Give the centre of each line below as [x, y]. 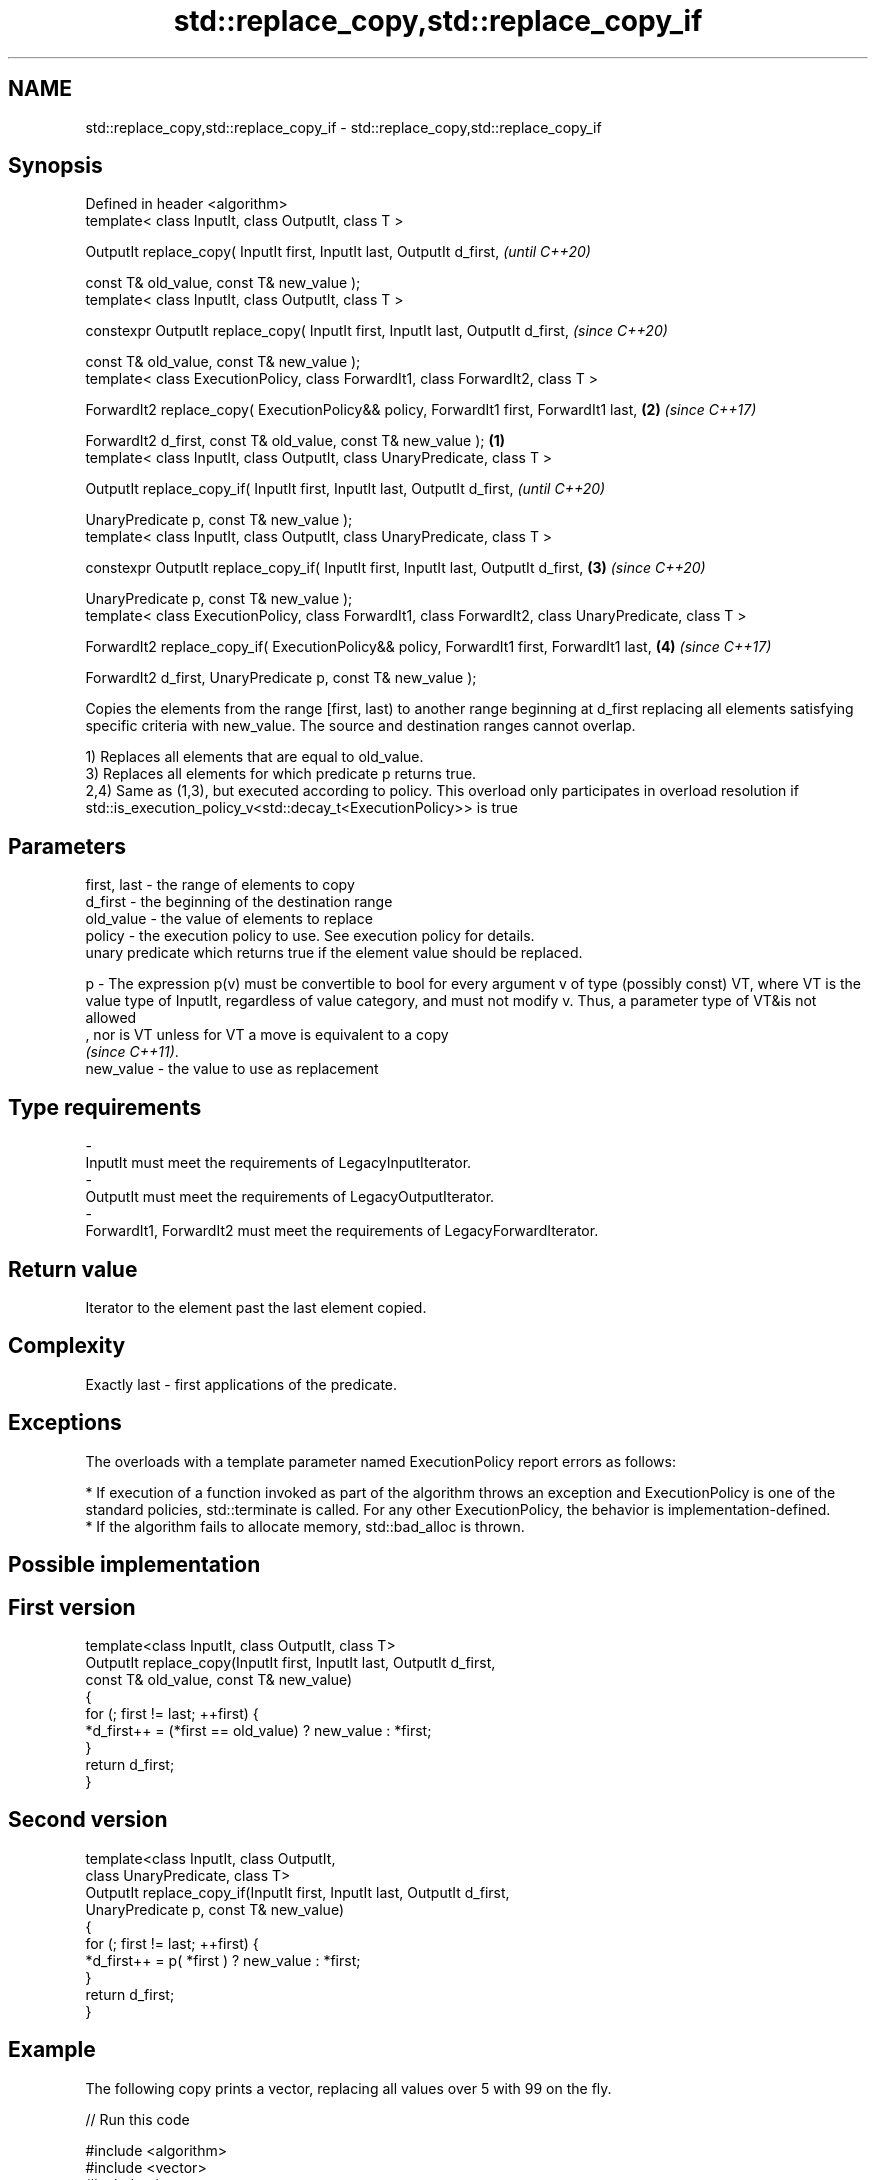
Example [52, 2050]
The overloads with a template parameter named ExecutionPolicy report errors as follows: [380, 1461]
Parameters [67, 846]
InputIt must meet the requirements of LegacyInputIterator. [278, 1163]
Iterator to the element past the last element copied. [256, 1307]
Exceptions [65, 1423]
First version [72, 1607]
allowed [111, 1018]
